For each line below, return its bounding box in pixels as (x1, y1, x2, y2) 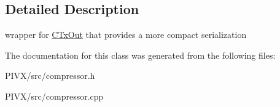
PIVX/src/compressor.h (5, 69, 95, 82)
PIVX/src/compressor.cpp (5, 89, 104, 102)
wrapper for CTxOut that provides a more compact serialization (5, 28, 247, 41)
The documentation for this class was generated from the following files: (5, 48, 276, 61)
